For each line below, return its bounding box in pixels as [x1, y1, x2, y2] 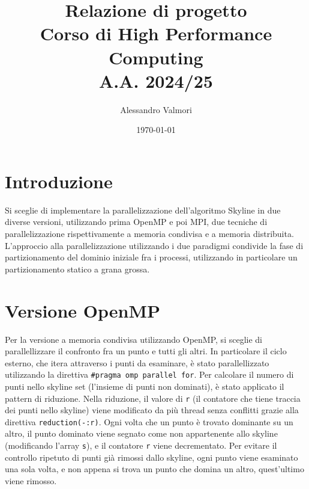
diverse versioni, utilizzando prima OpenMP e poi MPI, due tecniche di [5, 215, 268, 228]
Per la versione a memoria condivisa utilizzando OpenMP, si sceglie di [5, 333, 262, 345]
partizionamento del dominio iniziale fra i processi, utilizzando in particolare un [5, 251, 298, 263]
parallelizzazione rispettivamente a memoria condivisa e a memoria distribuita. [5, 227, 294, 239]
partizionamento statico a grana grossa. [5, 262, 150, 275]
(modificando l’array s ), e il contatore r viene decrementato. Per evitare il [5, 439, 277, 452]
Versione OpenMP [5, 298, 161, 322]
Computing [109, 45, 203, 69]
